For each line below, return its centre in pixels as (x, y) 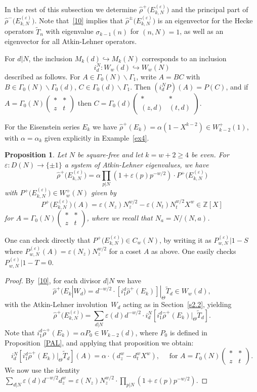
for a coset (125, 251)
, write (146, 76)
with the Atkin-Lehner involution (56, 304)
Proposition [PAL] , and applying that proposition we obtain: (99, 342)
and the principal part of (210, 9)
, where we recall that (120, 217)
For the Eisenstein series (42, 126)
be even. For (210, 155)
